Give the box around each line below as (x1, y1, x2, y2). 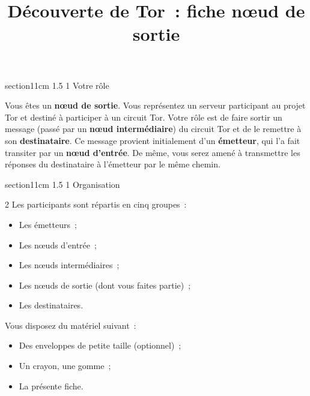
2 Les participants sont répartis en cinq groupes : (5, 198, 187, 211)
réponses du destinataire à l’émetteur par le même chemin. (5, 158, 220, 170)
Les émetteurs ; (19, 218, 77, 230)
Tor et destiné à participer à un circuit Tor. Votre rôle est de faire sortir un (5, 110, 282, 123)
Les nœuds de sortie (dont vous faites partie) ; (19, 278, 191, 291)
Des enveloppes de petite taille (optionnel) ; (19, 339, 181, 352)
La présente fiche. (19, 379, 84, 392)
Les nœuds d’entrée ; (19, 238, 97, 251)
